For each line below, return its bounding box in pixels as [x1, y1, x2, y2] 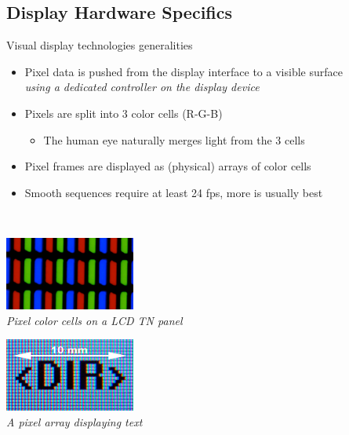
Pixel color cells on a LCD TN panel [6, 312, 183, 328]
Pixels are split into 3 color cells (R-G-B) [24, 104, 223, 121]
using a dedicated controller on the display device [24, 79, 260, 95]
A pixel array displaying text [6, 413, 143, 430]
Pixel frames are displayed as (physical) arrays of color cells [24, 158, 311, 174]
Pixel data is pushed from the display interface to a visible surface [24, 63, 343, 79]
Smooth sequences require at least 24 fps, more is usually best [24, 184, 323, 200]
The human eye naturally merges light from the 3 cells [43, 131, 305, 148]
